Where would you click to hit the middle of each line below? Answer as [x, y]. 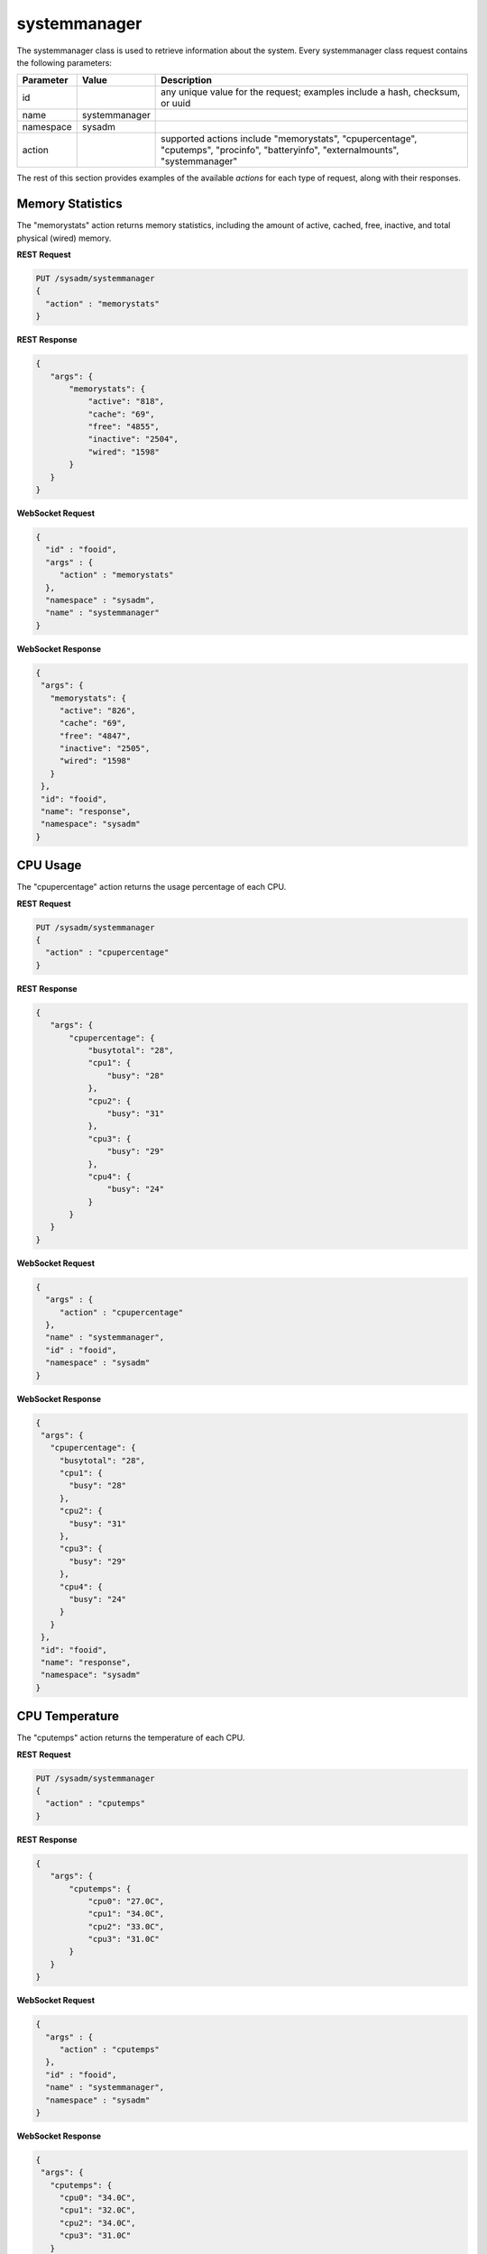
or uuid [176, 104]
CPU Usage [49, 866]
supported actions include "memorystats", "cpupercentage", [289, 139]
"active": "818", [126, 402]
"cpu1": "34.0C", [126, 1914]
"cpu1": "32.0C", [97, 2210]
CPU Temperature [68, 1716]
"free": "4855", [124, 427]
